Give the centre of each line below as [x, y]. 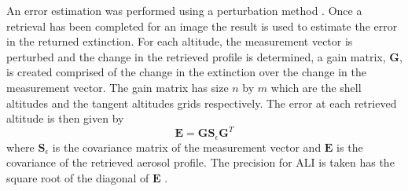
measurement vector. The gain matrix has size [118, 87]
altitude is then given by [65, 118]
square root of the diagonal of [78, 177]
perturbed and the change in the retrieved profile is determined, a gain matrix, [196, 56]
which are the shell [316, 87]
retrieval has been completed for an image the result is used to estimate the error [202, 26]
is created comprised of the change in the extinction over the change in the [186, 72]
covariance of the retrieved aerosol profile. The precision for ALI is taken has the [200, 162]
